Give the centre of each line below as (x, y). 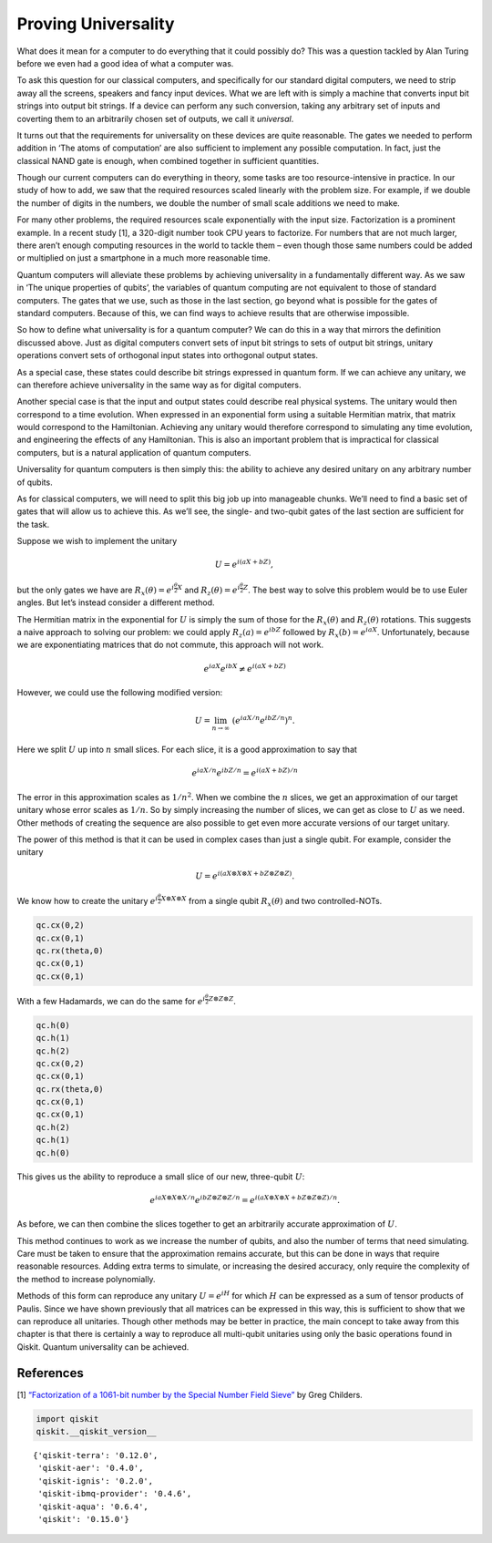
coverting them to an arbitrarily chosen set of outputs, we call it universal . (155, 118)
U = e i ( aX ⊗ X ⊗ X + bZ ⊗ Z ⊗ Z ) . (245, 875)
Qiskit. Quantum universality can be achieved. (103, 1347)
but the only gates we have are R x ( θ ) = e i (96, 590)
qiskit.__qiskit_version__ (96, 1432)
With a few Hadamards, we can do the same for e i (111, 1000)
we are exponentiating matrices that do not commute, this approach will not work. (170, 645)
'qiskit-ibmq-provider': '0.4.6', (115, 1494)
